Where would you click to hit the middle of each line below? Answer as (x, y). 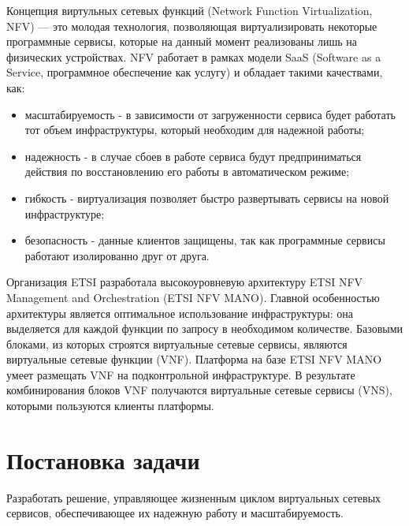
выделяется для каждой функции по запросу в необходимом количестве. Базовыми (205, 328)
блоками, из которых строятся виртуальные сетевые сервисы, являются (177, 343)
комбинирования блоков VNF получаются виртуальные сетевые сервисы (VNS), (199, 390)
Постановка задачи (103, 459)
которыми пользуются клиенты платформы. (110, 406)
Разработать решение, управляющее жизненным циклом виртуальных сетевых (194, 497)
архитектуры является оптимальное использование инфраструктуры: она (180, 313)
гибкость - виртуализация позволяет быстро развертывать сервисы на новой (207, 198)
